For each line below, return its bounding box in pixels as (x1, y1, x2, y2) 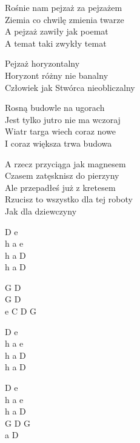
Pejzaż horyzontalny (5, 57, 80, 70)
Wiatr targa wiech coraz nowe (5, 125, 116, 138)
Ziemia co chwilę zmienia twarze (5, 13, 124, 25)
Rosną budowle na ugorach (5, 101, 105, 114)
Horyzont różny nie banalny (5, 68, 108, 81)
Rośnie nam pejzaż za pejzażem (5, 1, 122, 13)
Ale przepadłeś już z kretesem (5, 181, 116, 193)
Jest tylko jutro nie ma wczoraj (5, 113, 121, 125)
